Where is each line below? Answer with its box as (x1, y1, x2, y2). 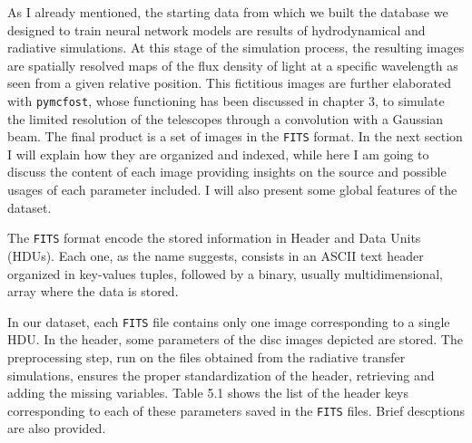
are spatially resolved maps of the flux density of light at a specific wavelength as (7, 55, 458, 74)
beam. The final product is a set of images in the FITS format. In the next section (7, 127, 463, 146)
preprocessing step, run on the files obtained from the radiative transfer (7, 347, 406, 366)
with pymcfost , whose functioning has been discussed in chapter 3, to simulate (7, 91, 445, 110)
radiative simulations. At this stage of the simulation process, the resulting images (7, 38, 465, 57)
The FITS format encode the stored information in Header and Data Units (7, 228, 421, 247)
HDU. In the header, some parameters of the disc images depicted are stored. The (7, 330, 463, 349)
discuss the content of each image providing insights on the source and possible (7, 162, 447, 181)
